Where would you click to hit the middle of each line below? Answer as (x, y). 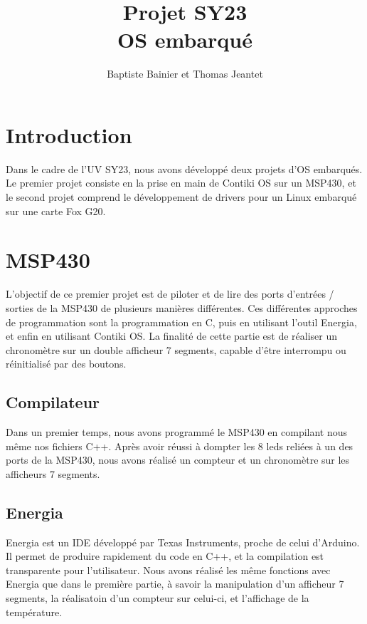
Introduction (69, 134)
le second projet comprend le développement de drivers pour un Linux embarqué (181, 197)
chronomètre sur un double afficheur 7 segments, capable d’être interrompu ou (176, 349)
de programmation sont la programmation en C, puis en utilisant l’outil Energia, (181, 322)
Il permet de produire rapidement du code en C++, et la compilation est (165, 556)
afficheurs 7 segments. (53, 473)
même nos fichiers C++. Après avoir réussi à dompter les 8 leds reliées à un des (180, 446)
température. (34, 612)
